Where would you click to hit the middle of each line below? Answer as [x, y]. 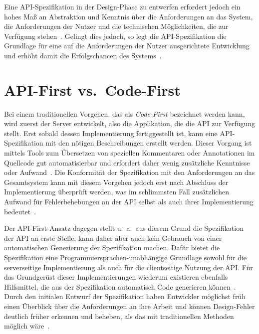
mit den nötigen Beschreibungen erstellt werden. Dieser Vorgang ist [149, 143]
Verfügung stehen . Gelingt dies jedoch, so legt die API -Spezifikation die [115, 36]
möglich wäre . [27, 326]
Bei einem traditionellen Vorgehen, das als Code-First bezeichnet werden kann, [125, 113]
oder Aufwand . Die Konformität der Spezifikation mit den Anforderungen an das [129, 172]
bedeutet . [20, 211]
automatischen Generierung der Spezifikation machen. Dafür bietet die [112, 248]
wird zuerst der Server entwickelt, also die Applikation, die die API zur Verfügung [130, 123]
